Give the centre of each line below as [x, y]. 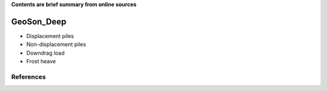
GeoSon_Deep [39, 21]
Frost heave [41, 61]
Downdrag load [45, 53]
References [28, 77]
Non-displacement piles [56, 45]
